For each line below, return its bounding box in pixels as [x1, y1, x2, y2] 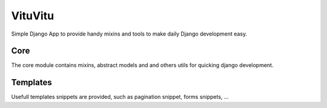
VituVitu [11, 9, 54, 22]
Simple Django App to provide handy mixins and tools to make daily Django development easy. [11, 30, 248, 37]
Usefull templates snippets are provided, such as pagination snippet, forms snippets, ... [11, 94, 229, 101]
